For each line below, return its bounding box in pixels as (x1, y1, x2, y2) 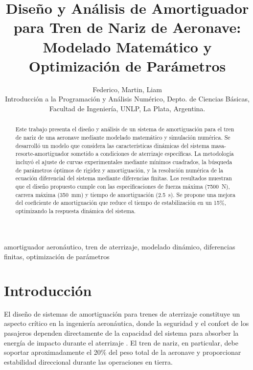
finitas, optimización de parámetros (4, 251, 110, 262)
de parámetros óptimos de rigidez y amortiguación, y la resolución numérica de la (15, 166, 223, 174)
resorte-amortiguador (15, 149, 69, 158)
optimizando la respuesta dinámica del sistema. (15, 206, 136, 215)
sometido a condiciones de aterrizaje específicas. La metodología (70, 149, 234, 158)
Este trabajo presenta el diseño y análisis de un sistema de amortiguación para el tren (15, 125, 234, 133)
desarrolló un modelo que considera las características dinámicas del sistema (15, 141, 209, 149)
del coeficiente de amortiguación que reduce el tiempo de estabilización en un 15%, (15, 198, 226, 207)
